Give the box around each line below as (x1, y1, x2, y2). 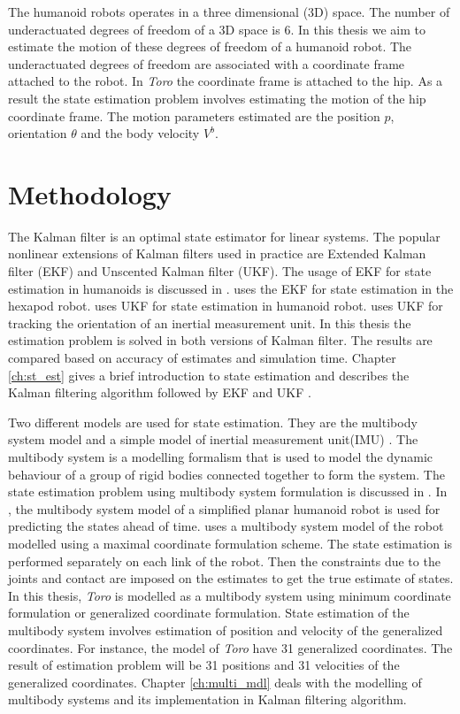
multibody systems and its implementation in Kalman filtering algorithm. (8, 690, 407, 709)
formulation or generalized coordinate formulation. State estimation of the (8, 603, 410, 622)
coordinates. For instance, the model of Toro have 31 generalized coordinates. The (8, 638, 453, 656)
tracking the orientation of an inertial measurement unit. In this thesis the (8, 313, 411, 332)
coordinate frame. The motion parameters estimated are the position (8, 106, 380, 125)
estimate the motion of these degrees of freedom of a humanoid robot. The (8, 37, 412, 56)
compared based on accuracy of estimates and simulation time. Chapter (8, 349, 396, 367)
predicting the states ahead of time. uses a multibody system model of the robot (8, 517, 444, 535)
